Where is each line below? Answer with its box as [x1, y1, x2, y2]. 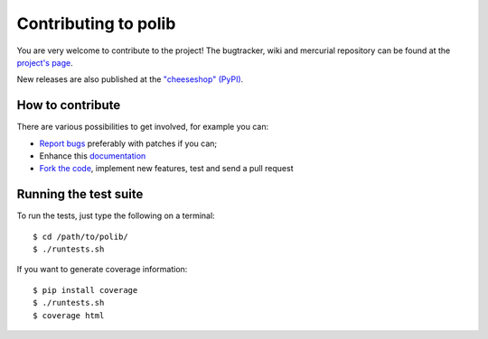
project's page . [16, 57, 74, 68]
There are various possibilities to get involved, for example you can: [16, 122, 269, 133]
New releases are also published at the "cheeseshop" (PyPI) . [16, 74, 244, 85]
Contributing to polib [16, 14, 176, 33]
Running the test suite [16, 187, 144, 202]
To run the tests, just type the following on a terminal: [16, 210, 216, 221]
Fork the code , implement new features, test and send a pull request [39, 163, 294, 174]
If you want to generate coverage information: [16, 264, 188, 275]
